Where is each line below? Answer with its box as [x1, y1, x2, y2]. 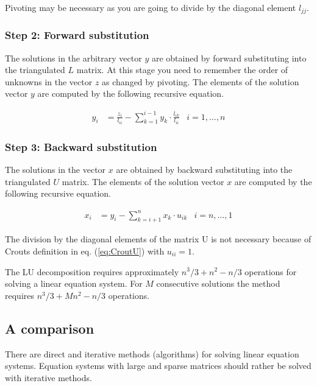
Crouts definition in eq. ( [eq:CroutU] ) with [5, 244, 165, 257]
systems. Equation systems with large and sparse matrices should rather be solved [5, 359, 312, 372]
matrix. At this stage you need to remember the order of [76, 63, 288, 76]
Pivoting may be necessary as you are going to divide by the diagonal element [5, 1, 296, 13]
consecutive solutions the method [156, 277, 280, 290]
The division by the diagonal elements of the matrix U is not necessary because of [5, 233, 312, 245]
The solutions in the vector [5, 163, 106, 176]
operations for [244, 265, 297, 278]
